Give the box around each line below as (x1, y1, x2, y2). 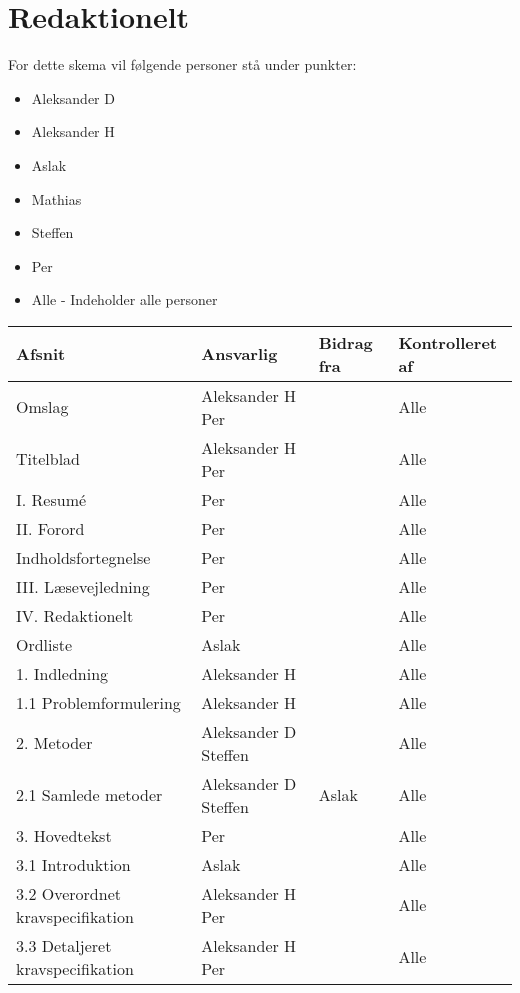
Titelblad (16, 447, 81, 471)
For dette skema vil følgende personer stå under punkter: (8, 54, 357, 75)
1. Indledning (16, 661, 109, 685)
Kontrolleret (398, 330, 497, 354)
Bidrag (318, 330, 373, 354)
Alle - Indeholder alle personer (31, 289, 218, 310)
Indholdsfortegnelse (16, 545, 151, 569)
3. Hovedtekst (16, 823, 112, 847)
